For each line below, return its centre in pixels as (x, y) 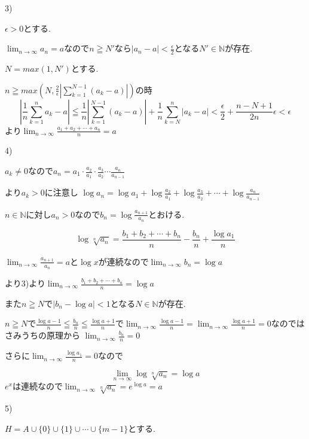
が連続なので (123, 261)
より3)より (25, 283)
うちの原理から (51, 335)
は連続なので (37, 386)
